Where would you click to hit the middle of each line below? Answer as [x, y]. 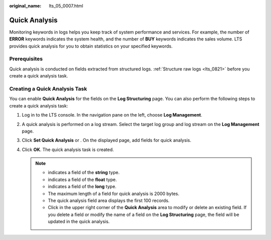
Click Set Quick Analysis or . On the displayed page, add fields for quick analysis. [107, 140]
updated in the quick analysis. [79, 221]
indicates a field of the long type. [82, 186]
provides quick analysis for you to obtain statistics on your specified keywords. [91, 46]
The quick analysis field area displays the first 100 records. [109, 200]
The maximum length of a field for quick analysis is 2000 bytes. [114, 193]
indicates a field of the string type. [84, 172]
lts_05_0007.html [66, 6]
